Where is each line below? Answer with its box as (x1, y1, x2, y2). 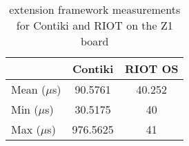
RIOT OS (124, 61, 179, 76)
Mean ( (11, 81, 46, 97)
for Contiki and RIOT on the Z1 (16, 17, 173, 33)
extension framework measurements (9, 1, 181, 17)
